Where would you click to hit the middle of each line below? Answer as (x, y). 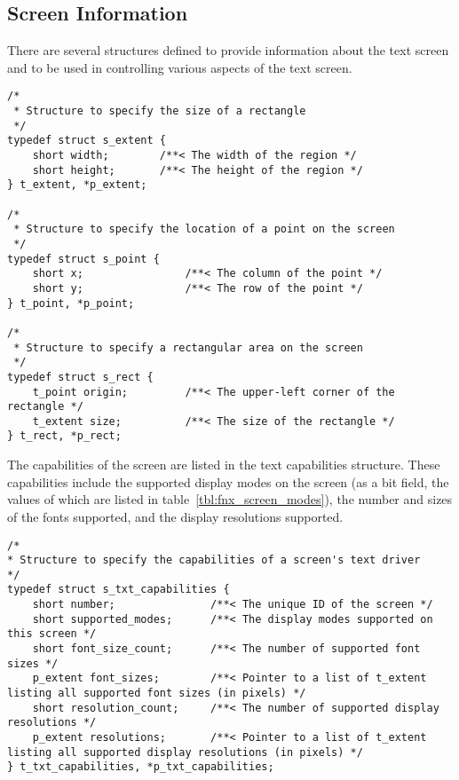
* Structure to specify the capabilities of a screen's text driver (214, 560)
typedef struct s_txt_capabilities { (119, 590)
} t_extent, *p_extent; (77, 185)
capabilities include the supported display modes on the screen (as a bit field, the (228, 481)
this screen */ (52, 634)
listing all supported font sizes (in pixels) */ (157, 693)
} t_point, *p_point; (71, 303)
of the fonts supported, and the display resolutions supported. (175, 516)
